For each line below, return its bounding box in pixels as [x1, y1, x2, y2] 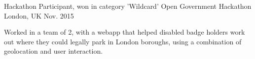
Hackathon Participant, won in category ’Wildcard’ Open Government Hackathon [4, 1, 252, 11]
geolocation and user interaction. [4, 46, 103, 56]
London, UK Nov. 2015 [4, 10, 74, 20]
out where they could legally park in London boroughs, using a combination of [4, 36, 242, 46]
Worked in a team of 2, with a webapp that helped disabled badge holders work [4, 27, 245, 37]
